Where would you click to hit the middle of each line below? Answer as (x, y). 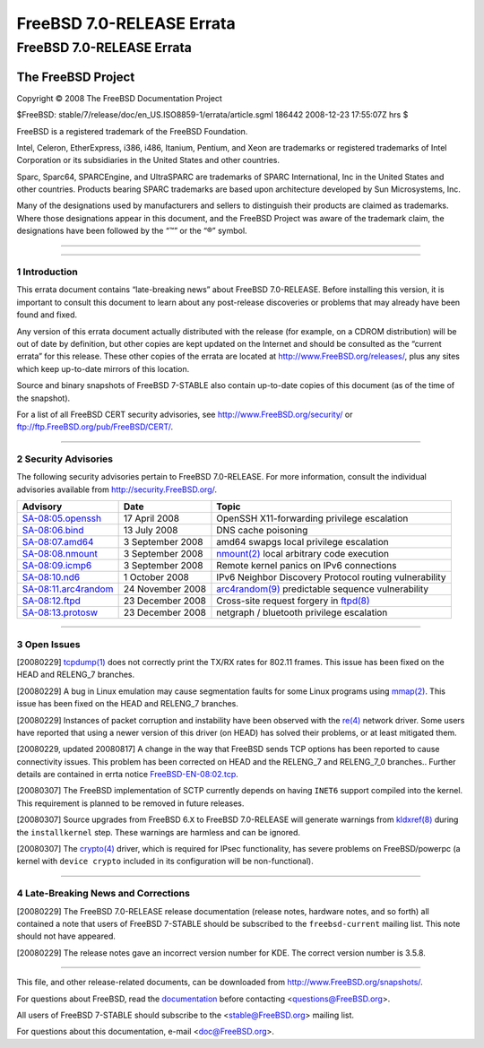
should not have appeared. (66, 936)
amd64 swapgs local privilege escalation (302, 542)
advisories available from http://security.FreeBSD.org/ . (117, 489)
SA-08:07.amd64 (58, 542)
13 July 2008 (151, 531)
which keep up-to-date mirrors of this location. (103, 368)
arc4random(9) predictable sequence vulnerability (323, 589)
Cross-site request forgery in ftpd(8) (293, 601)
